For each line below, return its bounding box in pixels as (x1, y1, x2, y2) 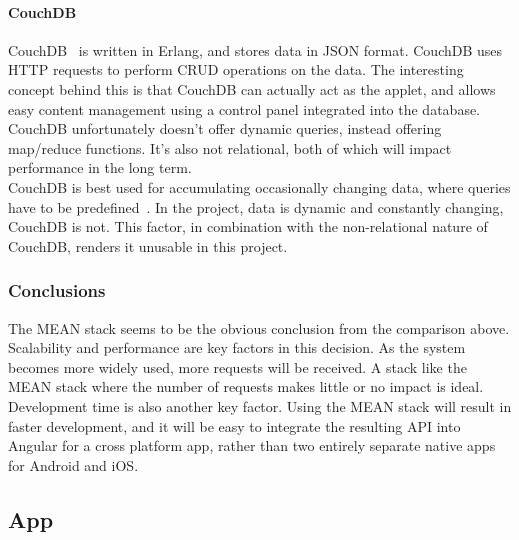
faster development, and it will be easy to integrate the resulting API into (8, 415, 461, 436)
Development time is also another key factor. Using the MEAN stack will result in (8, 395, 512, 416)
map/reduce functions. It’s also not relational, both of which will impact (8, 137, 452, 158)
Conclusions (8, 278, 106, 303)
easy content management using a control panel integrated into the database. (8, 98, 481, 119)
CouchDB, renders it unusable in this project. (8, 235, 288, 256)
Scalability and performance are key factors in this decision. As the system (8, 337, 466, 358)
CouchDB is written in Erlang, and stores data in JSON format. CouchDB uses (8, 39, 503, 60)
